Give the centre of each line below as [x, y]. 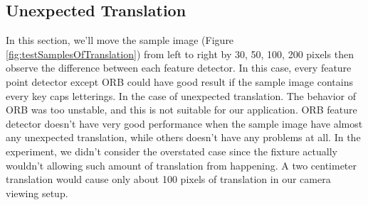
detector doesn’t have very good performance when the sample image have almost [184, 123]
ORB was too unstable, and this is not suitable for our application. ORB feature [182, 110]
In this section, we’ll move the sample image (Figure [120, 40]
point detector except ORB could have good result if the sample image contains [179, 81]
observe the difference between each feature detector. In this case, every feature [179, 68]
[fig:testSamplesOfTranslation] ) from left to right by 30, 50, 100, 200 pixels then [180, 54]
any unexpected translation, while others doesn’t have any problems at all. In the [183, 137]
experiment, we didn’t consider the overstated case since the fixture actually [172, 151]
